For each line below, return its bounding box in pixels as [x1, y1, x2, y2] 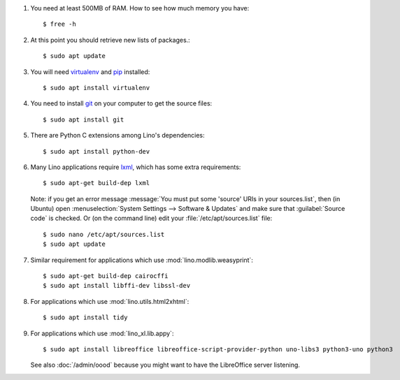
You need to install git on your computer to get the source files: [30, 99, 213, 108]
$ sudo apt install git [43, 115, 124, 124]
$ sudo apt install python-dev [43, 147, 150, 155]
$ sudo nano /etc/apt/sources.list [43, 231, 165, 238]
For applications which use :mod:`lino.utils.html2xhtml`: [30, 297, 190, 305]
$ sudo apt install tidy [43, 314, 128, 321]
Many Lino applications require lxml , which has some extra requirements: [30, 163, 241, 171]
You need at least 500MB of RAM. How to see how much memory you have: [30, 4, 250, 12]
